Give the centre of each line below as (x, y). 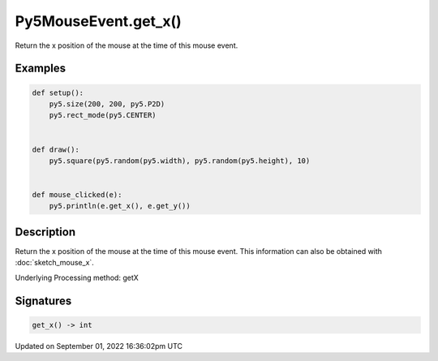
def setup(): (58, 92)
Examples (41, 69)
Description (45, 232)
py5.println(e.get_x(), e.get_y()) (120, 206)
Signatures (43, 301)
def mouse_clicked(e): (77, 195)
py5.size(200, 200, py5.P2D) (107, 104)
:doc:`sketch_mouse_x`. (55, 263)
